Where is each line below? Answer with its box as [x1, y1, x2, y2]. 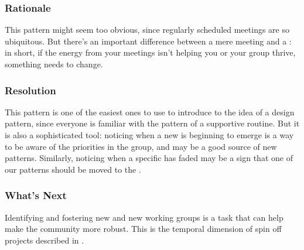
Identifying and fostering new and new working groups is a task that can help [5, 211, 283, 223]
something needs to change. [5, 58, 103, 70]
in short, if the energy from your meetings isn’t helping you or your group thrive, [5, 46, 296, 59]
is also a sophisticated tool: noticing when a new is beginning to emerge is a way [5, 129, 294, 141]
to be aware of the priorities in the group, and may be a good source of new [5, 140, 277, 152]
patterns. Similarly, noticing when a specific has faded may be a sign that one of [5, 152, 293, 164]
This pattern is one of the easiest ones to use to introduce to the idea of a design [5, 105, 295, 118]
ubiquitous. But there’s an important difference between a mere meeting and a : [5, 35, 292, 47]
